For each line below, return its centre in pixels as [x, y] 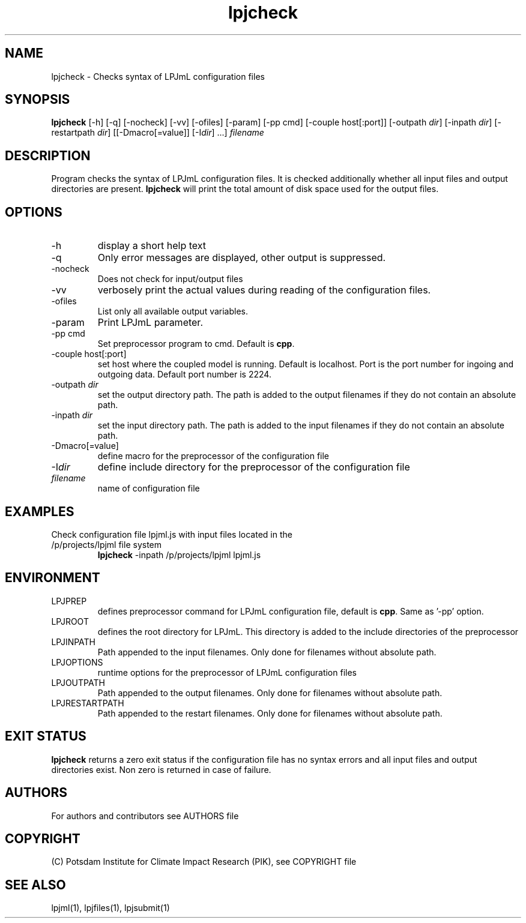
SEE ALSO [35, 885]
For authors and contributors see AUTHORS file [145, 816]
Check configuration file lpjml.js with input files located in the [172, 534]
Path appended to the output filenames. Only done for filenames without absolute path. [270, 693]
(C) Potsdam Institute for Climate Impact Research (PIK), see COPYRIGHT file [204, 862]
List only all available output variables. [173, 311]
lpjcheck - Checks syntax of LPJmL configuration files [158, 76]
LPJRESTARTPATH [88, 703]
